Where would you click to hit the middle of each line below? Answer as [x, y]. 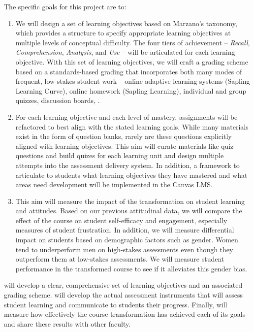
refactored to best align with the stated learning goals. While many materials [132, 126]
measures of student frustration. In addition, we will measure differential [125, 230]
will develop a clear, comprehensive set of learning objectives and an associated [123, 285]
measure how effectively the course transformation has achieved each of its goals [125, 314]
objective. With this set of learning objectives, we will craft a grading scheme [132, 61]
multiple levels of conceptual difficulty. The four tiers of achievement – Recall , [133, 42]
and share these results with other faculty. [67, 323]
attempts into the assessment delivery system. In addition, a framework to [127, 165]
